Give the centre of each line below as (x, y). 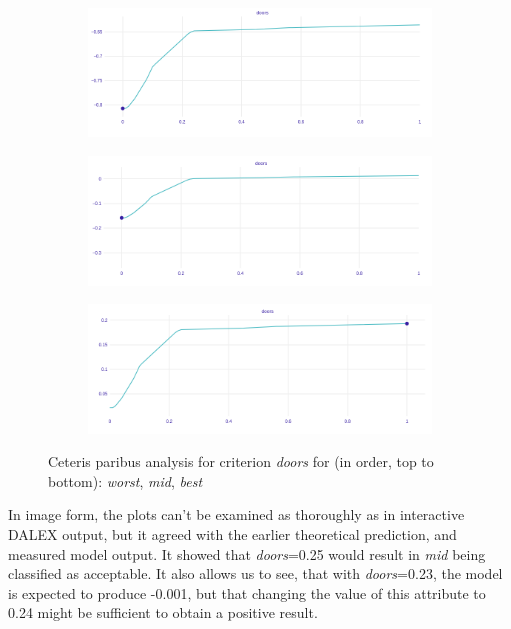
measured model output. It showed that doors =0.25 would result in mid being (247, 553)
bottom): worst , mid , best (125, 480)
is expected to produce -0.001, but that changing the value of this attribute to (247, 592)
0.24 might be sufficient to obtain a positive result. (163, 612)
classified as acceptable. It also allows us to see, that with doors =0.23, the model (255, 573)
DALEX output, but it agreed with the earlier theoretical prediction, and (232, 533)
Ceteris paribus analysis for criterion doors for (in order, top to (241, 461)
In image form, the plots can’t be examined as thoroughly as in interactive (236, 514)
